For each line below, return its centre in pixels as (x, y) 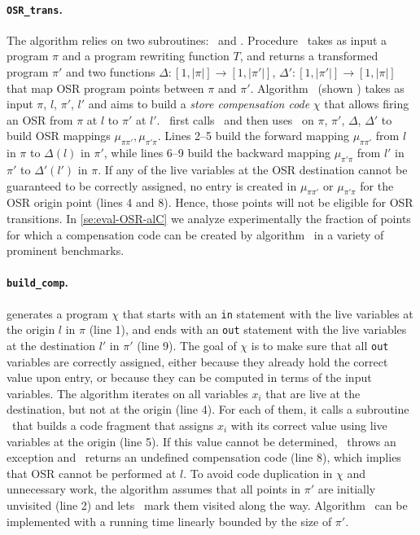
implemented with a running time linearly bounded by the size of (169, 521)
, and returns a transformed (309, 56)
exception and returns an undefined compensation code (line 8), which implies (204, 457)
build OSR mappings (59, 136)
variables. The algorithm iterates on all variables (127, 393)
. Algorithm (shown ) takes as (327, 88)
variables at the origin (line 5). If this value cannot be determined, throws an (201, 441)
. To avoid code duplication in (258, 473)
